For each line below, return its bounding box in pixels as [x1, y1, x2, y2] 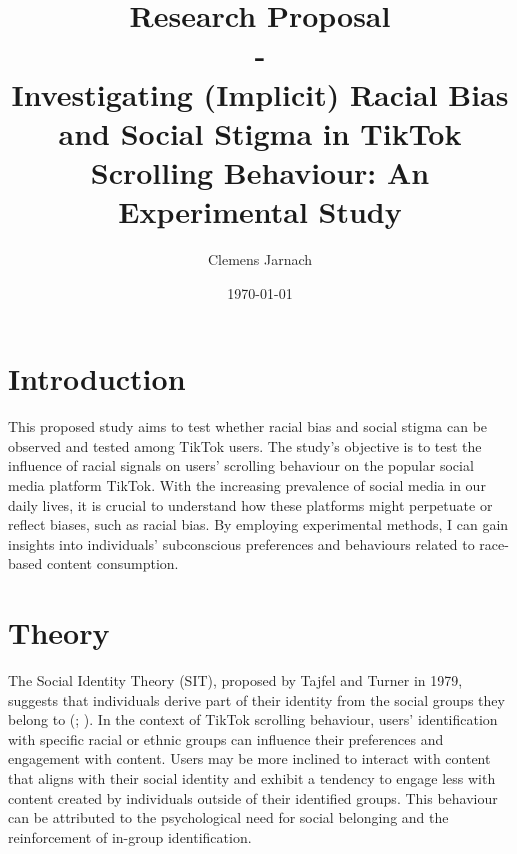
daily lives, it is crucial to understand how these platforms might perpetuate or [8, 494, 493, 515]
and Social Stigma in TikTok [58, 112, 462, 153]
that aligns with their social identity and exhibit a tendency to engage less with [8, 768, 496, 789]
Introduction [8, 358, 186, 399]
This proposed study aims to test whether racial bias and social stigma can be [8, 416, 488, 437]
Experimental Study [118, 191, 402, 232]
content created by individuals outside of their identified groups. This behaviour [8, 787, 498, 808]
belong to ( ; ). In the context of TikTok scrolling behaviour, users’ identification [8, 709, 498, 730]
